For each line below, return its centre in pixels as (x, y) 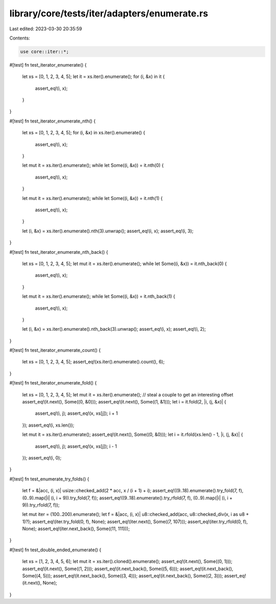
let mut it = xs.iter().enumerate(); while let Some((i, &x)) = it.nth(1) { (93, 198)
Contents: (20, 38)
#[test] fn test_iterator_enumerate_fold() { (53, 383)
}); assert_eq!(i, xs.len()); (48, 425)
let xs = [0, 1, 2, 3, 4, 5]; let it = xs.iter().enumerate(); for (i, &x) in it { (94, 76)
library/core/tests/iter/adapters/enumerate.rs (109, 13)
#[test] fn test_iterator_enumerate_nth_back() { (59, 252)
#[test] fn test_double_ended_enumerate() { (55, 550)
